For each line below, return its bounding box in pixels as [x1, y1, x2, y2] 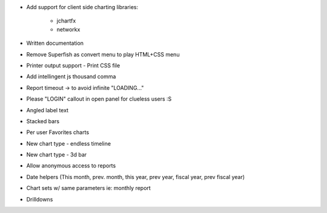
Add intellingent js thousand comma [26, 73, 116, 80]
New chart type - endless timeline [26, 140, 111, 147]
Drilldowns [26, 195, 53, 203]
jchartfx [56, 17, 76, 24]
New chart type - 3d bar [26, 151, 87, 158]
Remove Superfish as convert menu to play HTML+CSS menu [26, 50, 180, 58]
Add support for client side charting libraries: [26, 4, 139, 10]
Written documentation [26, 39, 84, 47]
